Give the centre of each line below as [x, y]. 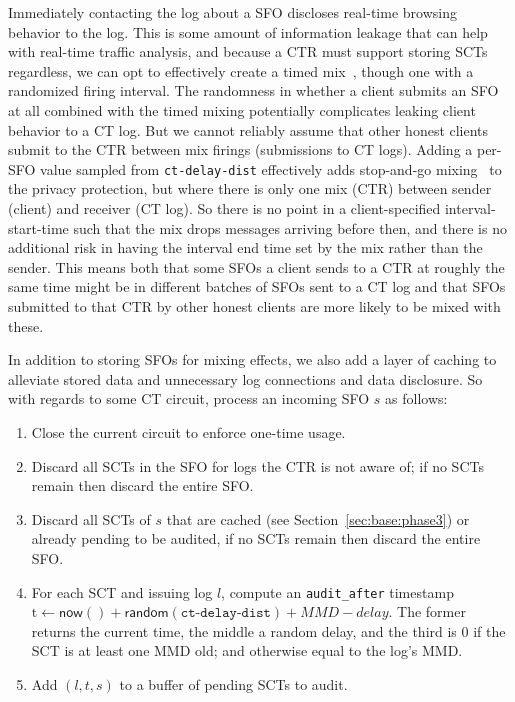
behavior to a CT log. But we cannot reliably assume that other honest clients [248, 129]
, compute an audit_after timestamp [337, 591]
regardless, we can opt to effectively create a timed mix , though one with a [241, 70]
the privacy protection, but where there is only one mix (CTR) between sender [250, 188]
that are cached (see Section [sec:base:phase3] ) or [318, 518]
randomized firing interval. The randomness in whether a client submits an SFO [253, 90]
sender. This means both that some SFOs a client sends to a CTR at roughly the [256, 266]
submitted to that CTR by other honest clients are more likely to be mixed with [254, 305]
